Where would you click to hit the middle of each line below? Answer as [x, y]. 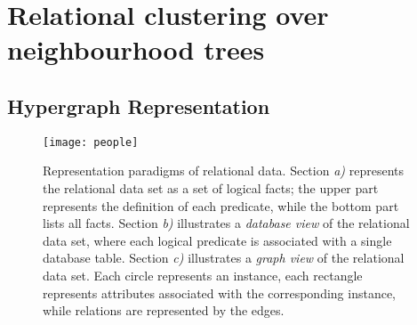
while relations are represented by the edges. [164, 310]
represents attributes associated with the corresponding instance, [220, 292]
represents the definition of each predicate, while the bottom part [221, 205]
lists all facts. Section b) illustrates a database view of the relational [226, 223]
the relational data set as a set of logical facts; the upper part [211, 188]
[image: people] [91, 142]
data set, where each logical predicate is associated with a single [217, 240]
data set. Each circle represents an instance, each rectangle [203, 275]
